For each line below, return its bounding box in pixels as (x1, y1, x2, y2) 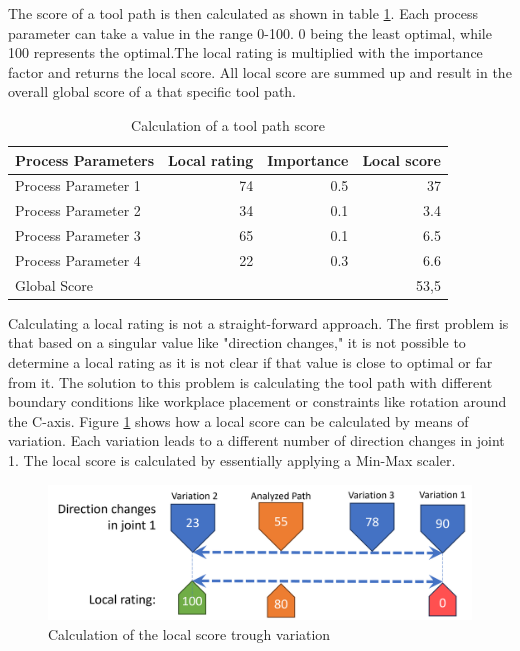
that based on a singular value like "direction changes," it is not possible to (8, 332, 466, 353)
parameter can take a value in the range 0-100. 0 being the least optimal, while (8, 22, 492, 43)
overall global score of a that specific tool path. (8, 81, 297, 102)
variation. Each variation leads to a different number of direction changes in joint (8, 430, 505, 451)
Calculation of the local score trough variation (48, 624, 331, 645)
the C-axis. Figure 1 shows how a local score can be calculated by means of (8, 410, 469, 431)
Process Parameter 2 (15, 200, 141, 221)
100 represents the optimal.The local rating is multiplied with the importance (8, 42, 483, 63)
